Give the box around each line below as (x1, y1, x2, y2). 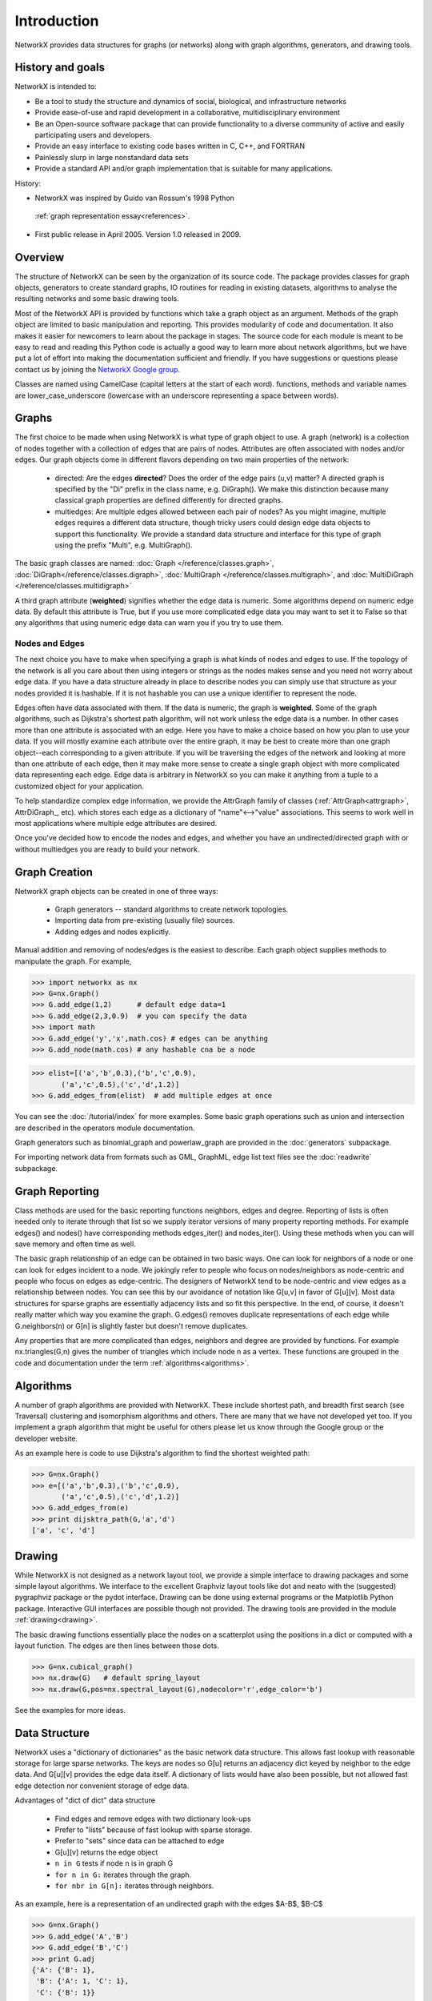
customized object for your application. (14, 781, 144, 791)
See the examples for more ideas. (14, 1705, 126, 1714)
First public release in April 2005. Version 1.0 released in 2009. (34, 229, 242, 239)
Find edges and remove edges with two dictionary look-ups (54, 1814, 251, 1823)
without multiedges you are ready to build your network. (14, 844, 200, 854)
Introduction (14, 12, 99, 30)
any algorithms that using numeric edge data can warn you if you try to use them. (14, 618, 284, 628)
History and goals (14, 61, 106, 74)
